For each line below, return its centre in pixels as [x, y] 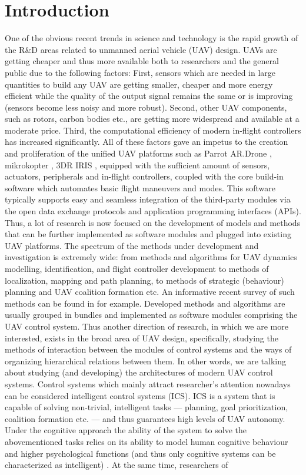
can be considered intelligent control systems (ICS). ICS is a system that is [140, 395]
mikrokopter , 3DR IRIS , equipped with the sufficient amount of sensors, [137, 165]
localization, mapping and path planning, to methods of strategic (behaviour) [144, 280]
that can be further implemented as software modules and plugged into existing [148, 234]
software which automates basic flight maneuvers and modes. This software [140, 187]
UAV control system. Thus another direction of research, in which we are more [147, 326]
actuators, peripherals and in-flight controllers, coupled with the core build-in [144, 176]
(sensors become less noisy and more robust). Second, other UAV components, [146, 107]
